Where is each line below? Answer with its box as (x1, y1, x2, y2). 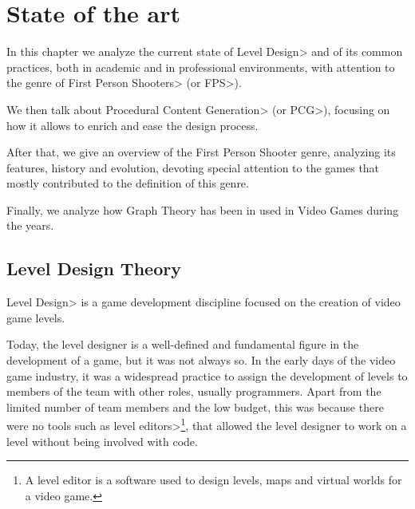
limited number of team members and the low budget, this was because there (6, 398, 384, 415)
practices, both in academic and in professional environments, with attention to (6, 58, 395, 75)
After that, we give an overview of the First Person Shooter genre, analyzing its (6, 144, 396, 160)
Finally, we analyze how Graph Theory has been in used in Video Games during (6, 201, 399, 218)
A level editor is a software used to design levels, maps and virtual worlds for (25, 472, 402, 488)
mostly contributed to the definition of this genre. (6, 175, 249, 191)
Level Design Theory (6, 256, 181, 281)
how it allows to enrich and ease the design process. (6, 116, 259, 133)
